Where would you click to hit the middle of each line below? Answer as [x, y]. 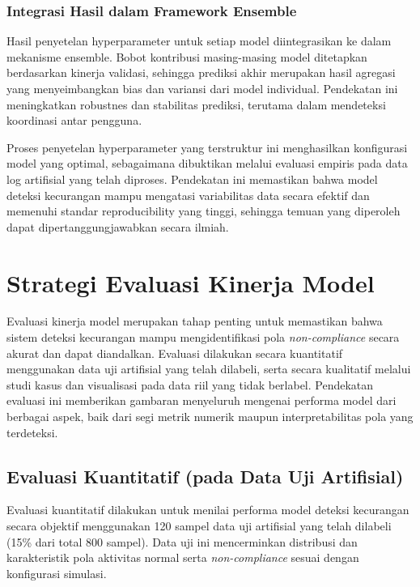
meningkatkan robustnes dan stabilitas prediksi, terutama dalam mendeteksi [196, 104]
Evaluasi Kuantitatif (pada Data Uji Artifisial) [205, 476]
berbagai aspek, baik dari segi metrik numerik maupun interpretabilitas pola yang [210, 417]
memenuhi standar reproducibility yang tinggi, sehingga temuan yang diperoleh [204, 211]
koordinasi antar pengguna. [74, 120]
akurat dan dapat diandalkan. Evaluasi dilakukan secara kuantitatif [175, 353]
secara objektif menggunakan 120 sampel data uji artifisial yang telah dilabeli [199, 526]
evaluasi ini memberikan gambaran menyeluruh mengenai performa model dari [202, 400]
